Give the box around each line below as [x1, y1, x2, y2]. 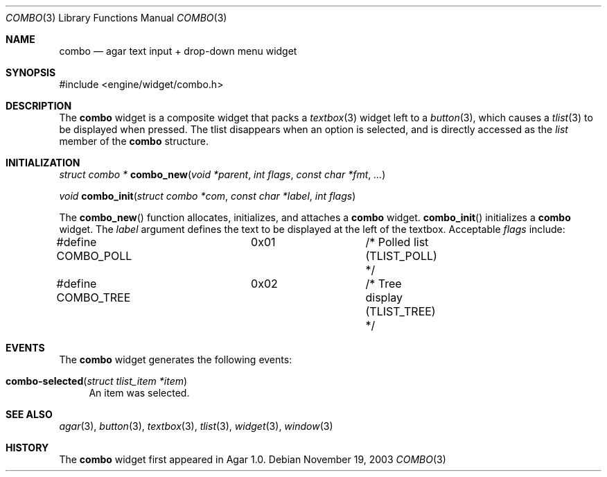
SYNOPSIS [6, 67, 56, 78]
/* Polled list [365, 235, 429, 249]
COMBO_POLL [56, 249, 132, 263]
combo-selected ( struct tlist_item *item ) [6, 375, 188, 387]
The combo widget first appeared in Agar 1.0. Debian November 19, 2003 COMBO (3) [59, 453, 446, 465]
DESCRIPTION [6, 100, 72, 112]
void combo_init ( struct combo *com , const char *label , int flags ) [59, 190, 356, 202]
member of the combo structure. [59, 135, 209, 147]
